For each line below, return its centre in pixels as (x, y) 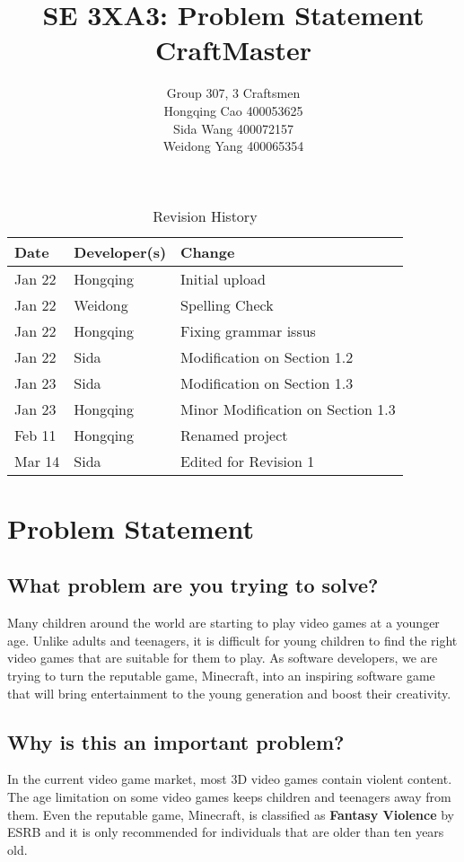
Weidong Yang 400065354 (233, 146)
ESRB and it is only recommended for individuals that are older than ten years (226, 832)
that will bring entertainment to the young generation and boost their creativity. (229, 693)
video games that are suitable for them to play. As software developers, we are (223, 658)
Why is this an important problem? (176, 741)
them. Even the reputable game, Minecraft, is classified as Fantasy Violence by (231, 814)
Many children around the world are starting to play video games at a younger (223, 623)
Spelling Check (227, 304)
